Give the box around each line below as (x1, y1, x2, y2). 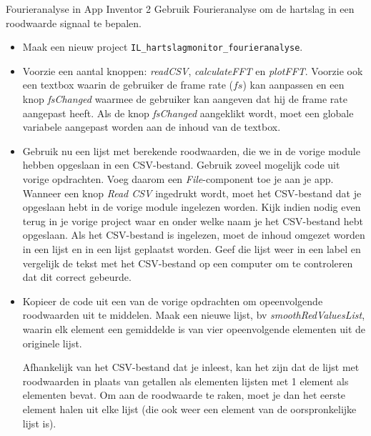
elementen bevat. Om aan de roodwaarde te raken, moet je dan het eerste (22, 387, 346, 402)
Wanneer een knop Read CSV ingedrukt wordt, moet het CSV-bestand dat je (22, 185, 362, 200)
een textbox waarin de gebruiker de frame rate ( (22, 77, 233, 92)
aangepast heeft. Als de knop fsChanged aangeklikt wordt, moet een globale (22, 105, 354, 120)
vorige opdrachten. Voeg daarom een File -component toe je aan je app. (22, 172, 334, 186)
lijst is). (22, 415, 56, 430)
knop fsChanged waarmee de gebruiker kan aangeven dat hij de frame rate (22, 91, 347, 106)
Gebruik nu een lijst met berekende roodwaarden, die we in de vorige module (22, 143, 360, 158)
